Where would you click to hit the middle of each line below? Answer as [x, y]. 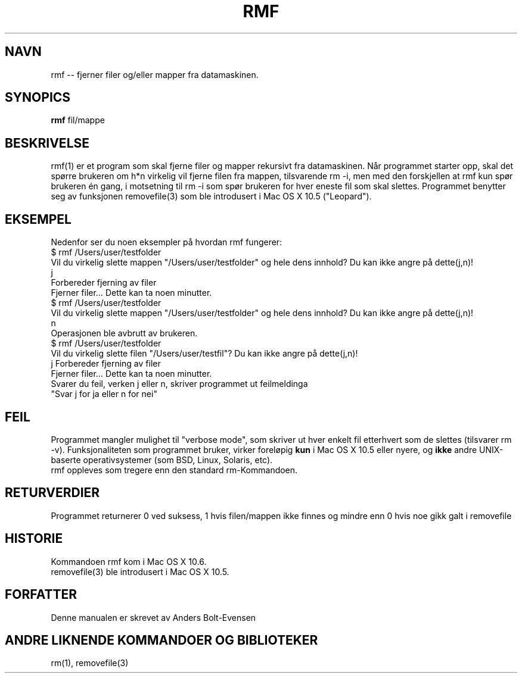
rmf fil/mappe [78, 120]
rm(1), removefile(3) [90, 663]
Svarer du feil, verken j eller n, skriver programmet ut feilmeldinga [179, 384]
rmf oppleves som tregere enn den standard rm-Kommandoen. [174, 470]
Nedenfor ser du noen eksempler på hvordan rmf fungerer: [167, 242]
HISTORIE [34, 539]
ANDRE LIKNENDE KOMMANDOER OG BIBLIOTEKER [161, 640]
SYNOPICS [38, 98]
